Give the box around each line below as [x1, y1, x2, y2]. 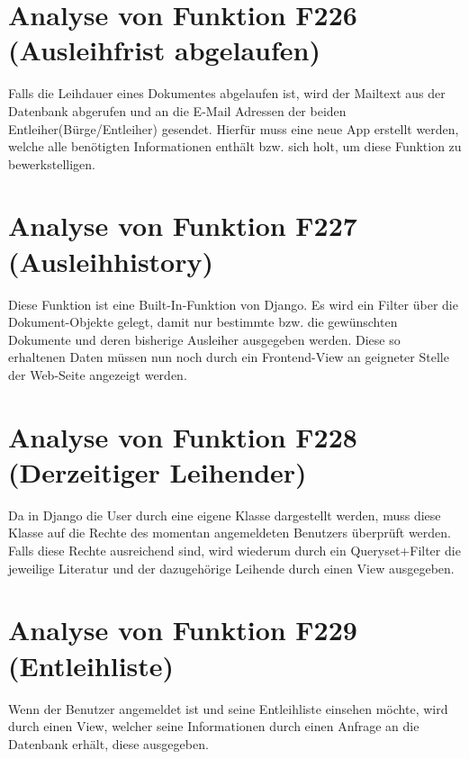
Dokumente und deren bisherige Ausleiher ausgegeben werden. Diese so [8, 330, 401, 348]
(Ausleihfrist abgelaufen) [8, 32, 320, 68]
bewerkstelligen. [8, 154, 95, 173]
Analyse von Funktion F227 [8, 207, 357, 244]
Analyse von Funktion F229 [8, 611, 357, 648]
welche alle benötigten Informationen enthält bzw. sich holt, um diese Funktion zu [8, 137, 462, 156]
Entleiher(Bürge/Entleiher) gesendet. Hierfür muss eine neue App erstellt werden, [8, 119, 459, 138]
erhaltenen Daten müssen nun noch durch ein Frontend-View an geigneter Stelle [8, 348, 449, 366]
